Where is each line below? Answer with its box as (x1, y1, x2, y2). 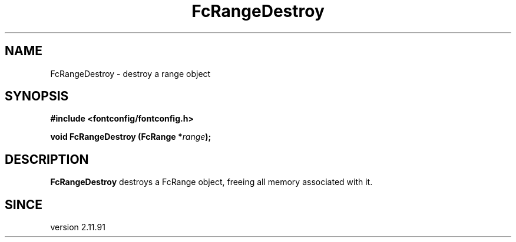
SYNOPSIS (5, 89, 69, 104)
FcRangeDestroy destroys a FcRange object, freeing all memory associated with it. (50, 177, 373, 187)
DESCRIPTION (5, 152, 89, 167)
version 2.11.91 (50, 222, 105, 233)
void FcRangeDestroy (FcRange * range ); (50, 132, 211, 142)
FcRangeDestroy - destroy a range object (50, 68, 211, 79)
